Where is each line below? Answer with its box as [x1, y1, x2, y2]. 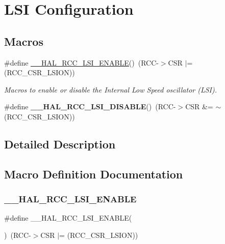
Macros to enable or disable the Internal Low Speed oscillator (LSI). [4, 84, 217, 95]
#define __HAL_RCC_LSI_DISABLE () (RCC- [4, 101, 176, 112]
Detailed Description [4, 136, 116, 151]
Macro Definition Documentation [4, 166, 183, 181]
